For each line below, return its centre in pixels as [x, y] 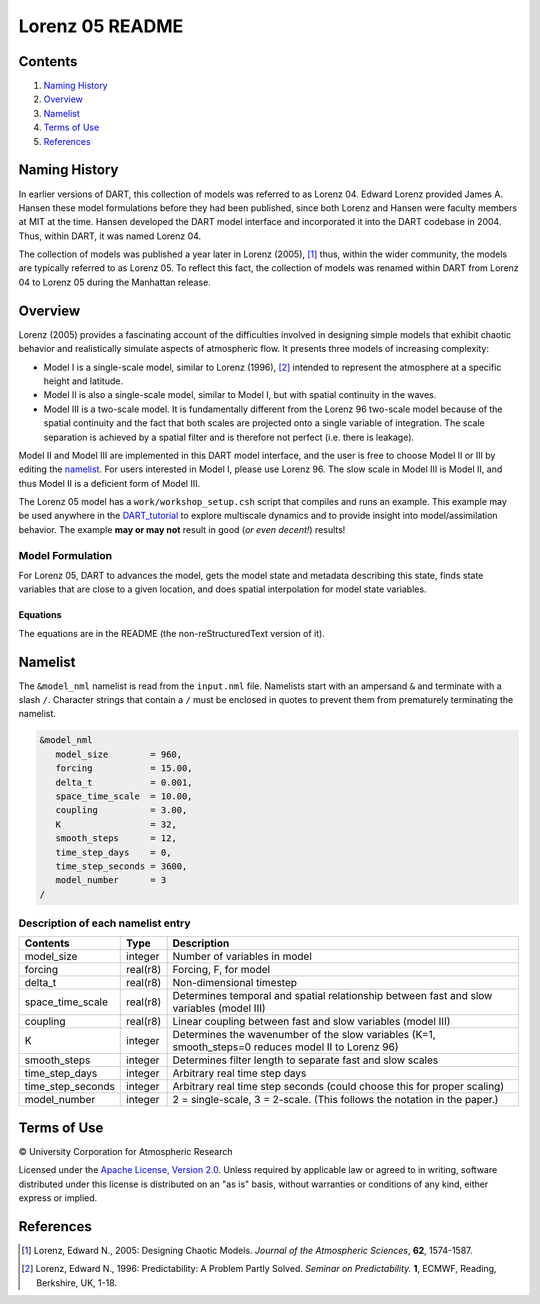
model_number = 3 [111, 880]
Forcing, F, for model [221, 970]
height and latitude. [83, 381]
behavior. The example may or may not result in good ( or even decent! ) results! [182, 529]
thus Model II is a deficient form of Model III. [109, 483]
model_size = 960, [119, 754]
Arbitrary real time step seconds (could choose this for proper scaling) [338, 1087]
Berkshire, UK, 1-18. [77, 1282]
